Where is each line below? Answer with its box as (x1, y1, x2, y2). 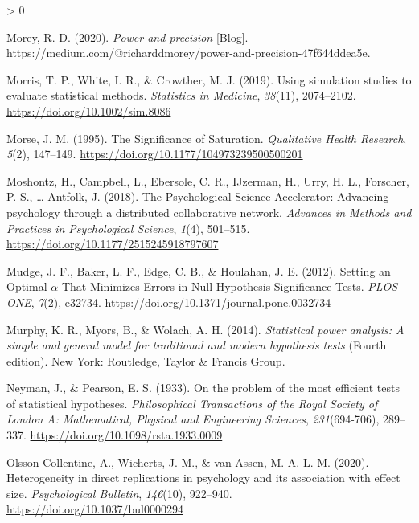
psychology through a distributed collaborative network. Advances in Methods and (6, 203, 412, 220)
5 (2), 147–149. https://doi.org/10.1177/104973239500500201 (6, 145, 303, 162)
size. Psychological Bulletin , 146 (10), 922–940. (6, 484, 232, 501)
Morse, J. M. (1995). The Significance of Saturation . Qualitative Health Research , (6, 129, 407, 146)
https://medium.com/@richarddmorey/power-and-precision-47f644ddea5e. (6, 44, 371, 61)
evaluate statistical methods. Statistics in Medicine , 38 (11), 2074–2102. (6, 87, 356, 104)
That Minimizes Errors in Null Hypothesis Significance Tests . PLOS (61, 278, 398, 295)
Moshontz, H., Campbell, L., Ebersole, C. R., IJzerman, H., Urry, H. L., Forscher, (6, 172, 409, 189)
